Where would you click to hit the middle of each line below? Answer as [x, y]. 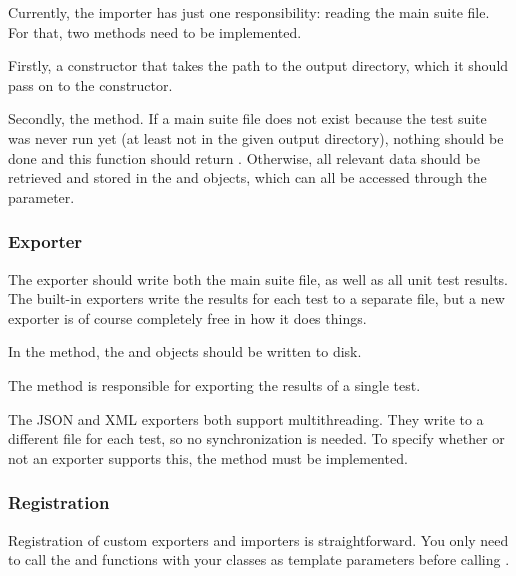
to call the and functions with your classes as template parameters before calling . [259, 559]
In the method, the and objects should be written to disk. [185, 351]
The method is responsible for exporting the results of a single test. [214, 384]
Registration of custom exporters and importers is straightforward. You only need [258, 539]
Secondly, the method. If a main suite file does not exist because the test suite [247, 118]
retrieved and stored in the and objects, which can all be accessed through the [247, 177]
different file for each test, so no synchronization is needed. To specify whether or [256, 438]
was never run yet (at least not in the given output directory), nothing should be [256, 137]
